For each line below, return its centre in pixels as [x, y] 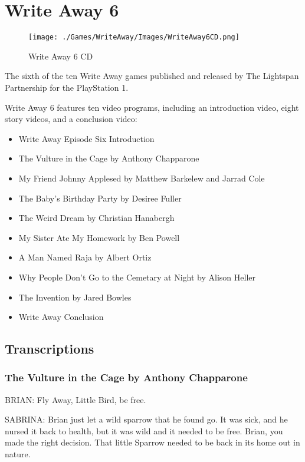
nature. [18, 454]
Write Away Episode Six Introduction [86, 138]
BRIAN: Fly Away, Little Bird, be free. [76, 399]
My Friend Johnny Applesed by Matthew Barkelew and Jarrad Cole [142, 178]
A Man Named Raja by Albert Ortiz [85, 257]
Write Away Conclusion [61, 317]
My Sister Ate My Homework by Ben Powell [99, 237]
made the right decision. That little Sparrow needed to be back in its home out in [152, 442]
